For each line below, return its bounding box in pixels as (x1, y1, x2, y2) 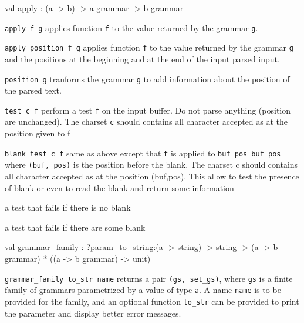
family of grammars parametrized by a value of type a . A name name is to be (5, 284, 281, 296)
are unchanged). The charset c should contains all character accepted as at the (5, 115, 288, 128)
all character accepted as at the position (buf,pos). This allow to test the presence (5, 169, 299, 182)
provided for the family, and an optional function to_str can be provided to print (5, 295, 299, 307)
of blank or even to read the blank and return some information (5, 181, 234, 194)
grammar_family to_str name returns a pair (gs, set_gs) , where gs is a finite (5, 272, 293, 284)
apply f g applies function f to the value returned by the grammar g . (5, 21, 258, 34)
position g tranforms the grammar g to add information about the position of (5, 72, 290, 85)
